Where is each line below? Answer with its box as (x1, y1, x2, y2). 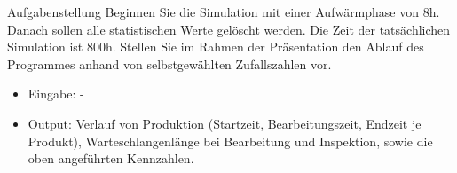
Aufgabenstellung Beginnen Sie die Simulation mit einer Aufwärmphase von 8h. (7, 3, 440, 20)
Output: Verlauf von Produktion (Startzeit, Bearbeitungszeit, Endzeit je (28, 114, 422, 132)
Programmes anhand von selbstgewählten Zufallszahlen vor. (7, 54, 332, 73)
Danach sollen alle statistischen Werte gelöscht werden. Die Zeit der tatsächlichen (7, 20, 451, 38)
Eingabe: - (28, 84, 84, 103)
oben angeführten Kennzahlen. (28, 149, 194, 168)
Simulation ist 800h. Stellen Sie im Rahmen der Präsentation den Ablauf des (7, 37, 424, 56)
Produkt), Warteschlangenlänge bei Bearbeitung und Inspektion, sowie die (28, 131, 433, 150)
